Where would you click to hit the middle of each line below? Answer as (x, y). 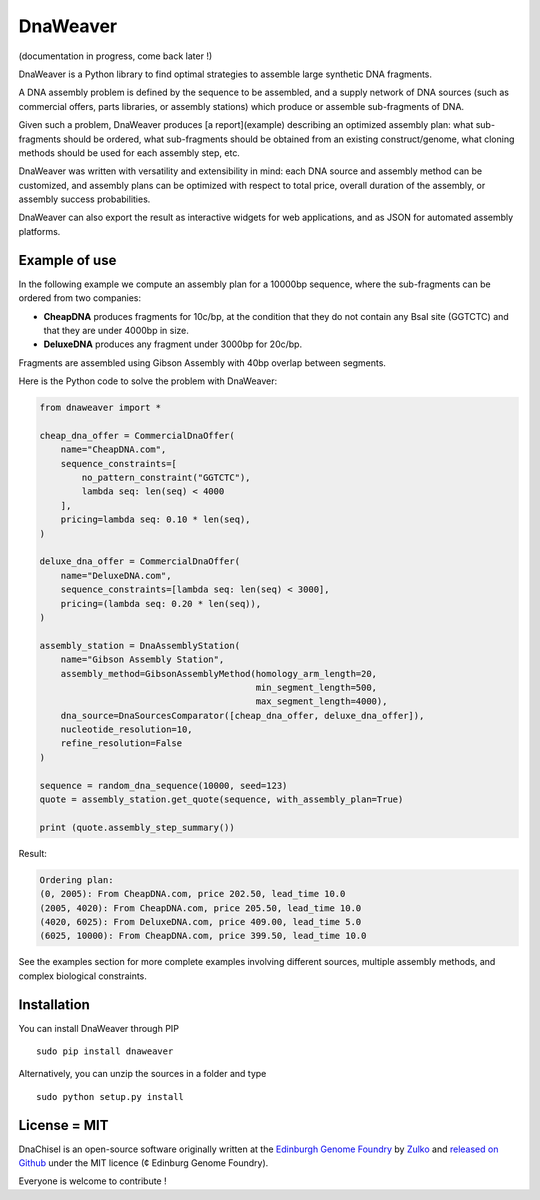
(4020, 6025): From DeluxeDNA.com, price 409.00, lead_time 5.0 (200, 921)
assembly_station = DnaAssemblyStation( (139, 645)
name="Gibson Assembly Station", (142, 659)
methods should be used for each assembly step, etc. (129, 152)
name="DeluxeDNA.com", (116, 575)
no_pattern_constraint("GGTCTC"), (166, 478)
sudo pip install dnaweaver (105, 1051)
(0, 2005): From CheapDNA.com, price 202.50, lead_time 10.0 (192, 894)
